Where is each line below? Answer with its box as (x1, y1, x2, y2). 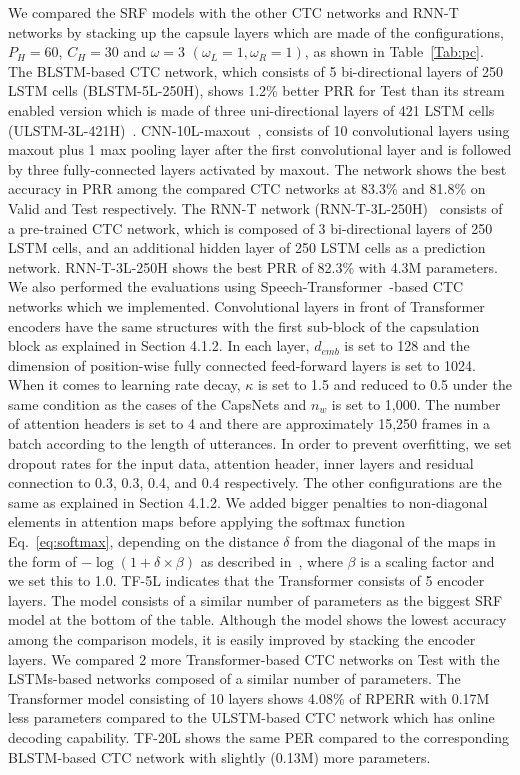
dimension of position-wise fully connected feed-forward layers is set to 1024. (8, 354, 477, 375)
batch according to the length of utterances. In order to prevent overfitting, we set (8, 433, 512, 454)
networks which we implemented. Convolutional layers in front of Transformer (8, 295, 485, 316)
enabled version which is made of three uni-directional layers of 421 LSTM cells (8, 99, 495, 120)
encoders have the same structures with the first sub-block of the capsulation (8, 315, 480, 336)
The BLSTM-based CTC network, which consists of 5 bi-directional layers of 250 (8, 60, 504, 81)
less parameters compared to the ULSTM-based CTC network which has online (8, 707, 495, 728)
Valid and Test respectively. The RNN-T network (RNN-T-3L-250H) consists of (8, 197, 503, 218)
